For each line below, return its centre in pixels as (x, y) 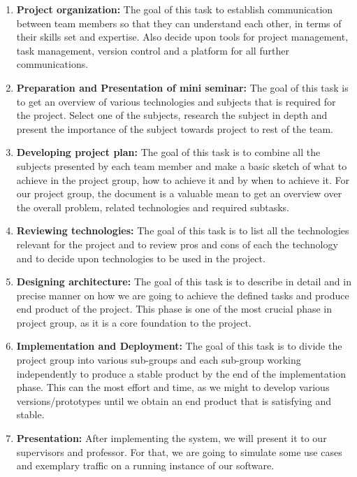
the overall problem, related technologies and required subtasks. (153, 207)
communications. (52, 64)
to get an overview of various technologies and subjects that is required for (176, 101)
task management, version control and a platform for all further (153, 50)
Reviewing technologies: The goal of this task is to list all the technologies (183, 230)
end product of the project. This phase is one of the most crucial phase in (174, 309)
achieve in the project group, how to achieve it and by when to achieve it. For (183, 179)
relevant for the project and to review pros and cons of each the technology (177, 244)
